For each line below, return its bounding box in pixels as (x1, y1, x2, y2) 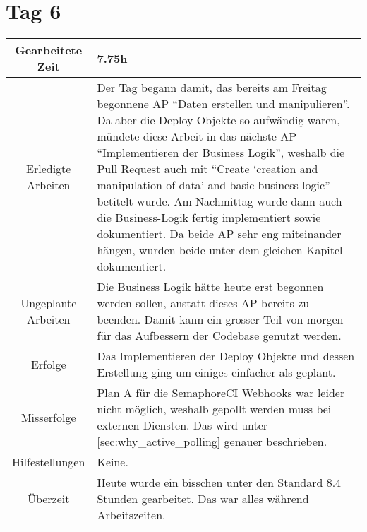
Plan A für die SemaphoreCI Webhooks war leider (97, 384, 345, 401)
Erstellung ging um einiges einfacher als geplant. (97, 364, 336, 381)
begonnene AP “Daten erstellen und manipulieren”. (97, 95, 350, 112)
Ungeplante (20, 295, 77, 312)
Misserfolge (20, 408, 76, 425)
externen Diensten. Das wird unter (97, 417, 268, 434)
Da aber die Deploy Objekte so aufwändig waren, (97, 112, 340, 129)
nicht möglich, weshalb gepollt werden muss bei (97, 401, 332, 418)
